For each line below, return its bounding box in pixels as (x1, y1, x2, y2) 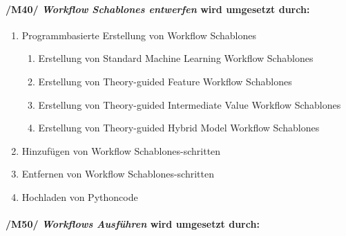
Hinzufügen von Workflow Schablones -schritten (21, 143, 221, 158)
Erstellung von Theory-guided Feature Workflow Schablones (38, 74, 292, 88)
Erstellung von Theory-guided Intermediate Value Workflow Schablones (38, 97, 341, 111)
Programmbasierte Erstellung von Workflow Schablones (21, 28, 256, 42)
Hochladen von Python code (21, 189, 138, 204)
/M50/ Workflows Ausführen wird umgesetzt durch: (6, 217, 260, 231)
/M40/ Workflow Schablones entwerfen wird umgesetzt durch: (6, 1, 310, 16)
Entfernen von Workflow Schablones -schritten (21, 167, 214, 181)
